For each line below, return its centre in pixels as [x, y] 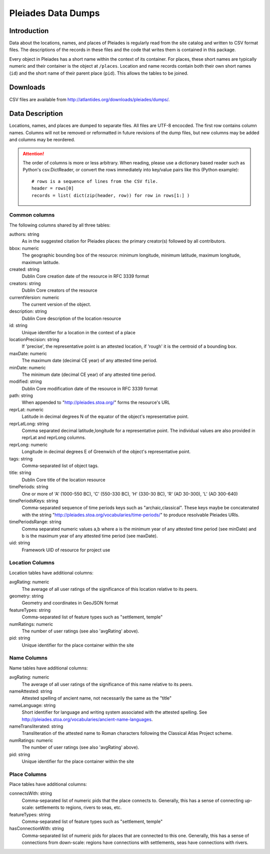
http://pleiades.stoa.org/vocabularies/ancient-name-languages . [87, 719]
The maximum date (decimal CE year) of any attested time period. [89, 360]
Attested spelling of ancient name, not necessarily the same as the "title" [97, 698]
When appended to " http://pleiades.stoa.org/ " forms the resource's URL [96, 402]
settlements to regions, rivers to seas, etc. [78, 807]
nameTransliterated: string [36, 726]
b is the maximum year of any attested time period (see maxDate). [90, 536]
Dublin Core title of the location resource [64, 480]
